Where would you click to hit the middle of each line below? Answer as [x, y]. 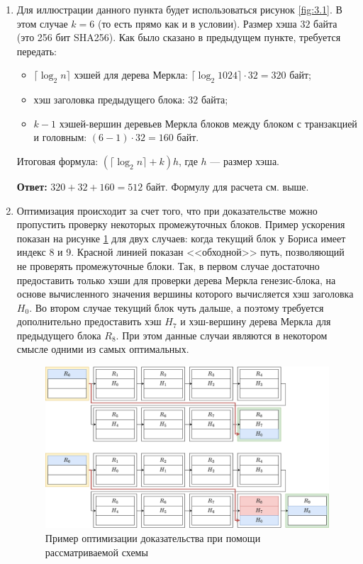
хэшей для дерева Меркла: [131, 75]
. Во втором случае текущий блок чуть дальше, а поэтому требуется [177, 307]
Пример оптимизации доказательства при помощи [153, 537]
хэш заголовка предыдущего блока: [109, 100]
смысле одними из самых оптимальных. [103, 349]
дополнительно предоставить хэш [89, 321]
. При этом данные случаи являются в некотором [222, 335]
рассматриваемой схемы [96, 552]
